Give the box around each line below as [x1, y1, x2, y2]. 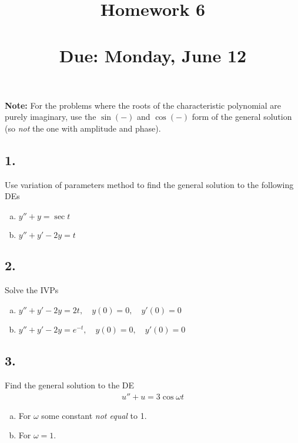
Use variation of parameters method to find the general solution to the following [5, 178, 294, 190]
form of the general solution [192, 110, 292, 123]
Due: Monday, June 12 [59, 43, 247, 67]
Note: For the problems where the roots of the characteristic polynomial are [5, 99, 281, 111]
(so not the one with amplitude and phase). [5, 122, 161, 134]
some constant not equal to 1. [41, 409, 147, 421]
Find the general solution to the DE [5, 378, 135, 391]
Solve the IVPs [5, 284, 59, 296]
